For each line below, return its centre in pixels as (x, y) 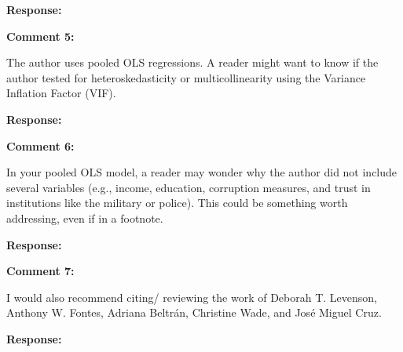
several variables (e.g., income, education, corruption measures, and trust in (189, 187)
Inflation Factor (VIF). (61, 93)
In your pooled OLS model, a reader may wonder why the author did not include (202, 172)
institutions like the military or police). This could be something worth (177, 203)
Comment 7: (40, 271)
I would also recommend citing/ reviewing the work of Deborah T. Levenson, (192, 297)
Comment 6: (40, 145)
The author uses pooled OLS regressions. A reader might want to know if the (192, 62)
